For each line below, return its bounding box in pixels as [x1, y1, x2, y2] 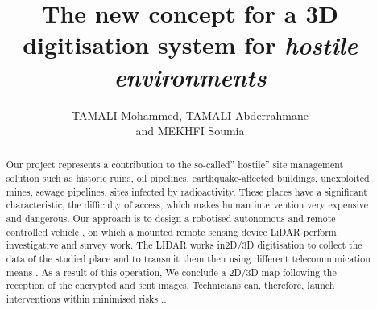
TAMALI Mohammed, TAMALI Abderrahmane [71, 106, 309, 123]
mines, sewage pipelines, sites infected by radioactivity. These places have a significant [6, 184, 367, 198]
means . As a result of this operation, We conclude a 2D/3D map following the [6, 265, 337, 278]
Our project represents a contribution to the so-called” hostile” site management [6, 158, 344, 171]
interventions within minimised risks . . [6, 292, 167, 306]
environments [114, 60, 267, 93]
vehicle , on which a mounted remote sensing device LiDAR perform [51, 225, 337, 238]
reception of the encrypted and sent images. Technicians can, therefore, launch [6, 278, 335, 292]
